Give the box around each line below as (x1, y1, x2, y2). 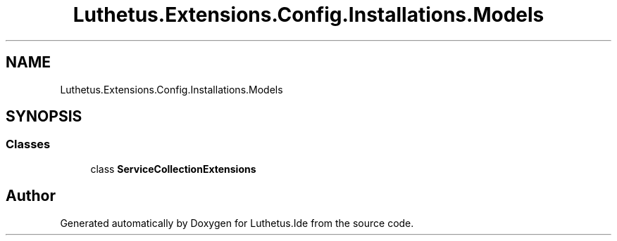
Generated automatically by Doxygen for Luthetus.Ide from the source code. (60, 216, 414, 229)
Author (6, 187, 56, 205)
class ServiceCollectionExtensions (90, 162, 256, 175)
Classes (6, 137, 51, 152)
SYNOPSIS (6, 108, 82, 126)
